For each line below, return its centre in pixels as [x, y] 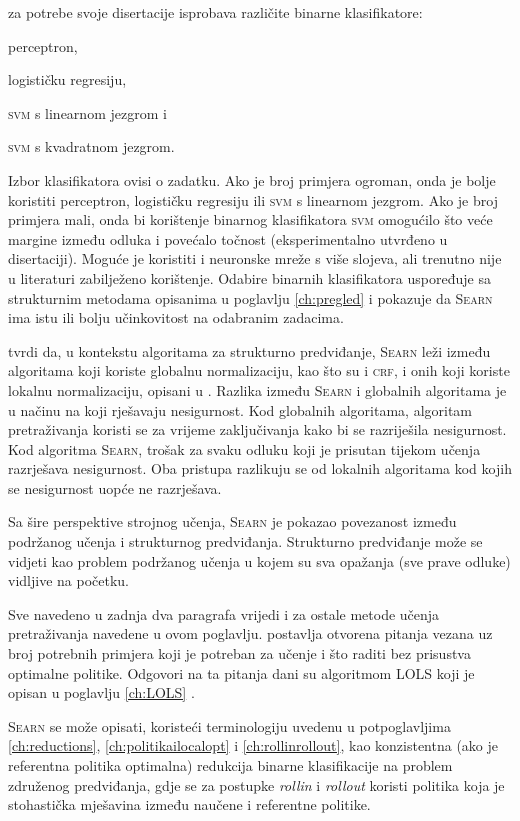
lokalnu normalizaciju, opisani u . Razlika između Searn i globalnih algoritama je [257, 389]
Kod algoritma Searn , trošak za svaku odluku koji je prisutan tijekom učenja [244, 448]
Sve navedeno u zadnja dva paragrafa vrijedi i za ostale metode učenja [224, 613]
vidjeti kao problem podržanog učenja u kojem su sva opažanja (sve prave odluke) [259, 560]
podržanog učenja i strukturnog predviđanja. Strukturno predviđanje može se [245, 541]
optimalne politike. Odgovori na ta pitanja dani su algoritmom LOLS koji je [241, 672]
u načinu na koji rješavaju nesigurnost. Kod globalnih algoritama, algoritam [240, 409]
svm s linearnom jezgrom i [87, 112]
